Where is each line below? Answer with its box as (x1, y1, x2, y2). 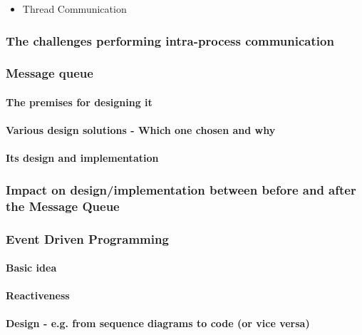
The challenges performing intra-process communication (6, 31, 334, 49)
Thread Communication (22, 1, 127, 16)
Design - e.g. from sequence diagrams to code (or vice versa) (6, 316, 310, 331)
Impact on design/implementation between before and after (6, 180, 356, 198)
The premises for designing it (6, 94, 152, 109)
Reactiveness (6, 288, 70, 303)
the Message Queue (6, 197, 120, 215)
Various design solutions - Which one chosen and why (6, 123, 276, 138)
